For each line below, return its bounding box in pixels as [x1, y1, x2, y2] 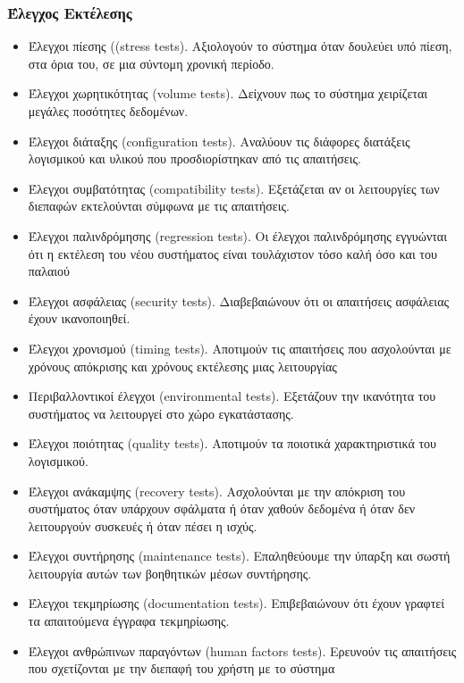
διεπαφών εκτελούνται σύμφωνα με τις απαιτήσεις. [28, 196, 290, 215]
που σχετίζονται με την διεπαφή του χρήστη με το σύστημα [28, 659, 335, 678]
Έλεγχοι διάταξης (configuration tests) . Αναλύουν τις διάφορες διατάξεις [28, 131, 410, 150]
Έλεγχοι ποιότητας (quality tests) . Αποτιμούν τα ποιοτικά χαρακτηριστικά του [28, 434, 437, 453]
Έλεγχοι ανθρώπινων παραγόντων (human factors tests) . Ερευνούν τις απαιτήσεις [28, 641, 457, 660]
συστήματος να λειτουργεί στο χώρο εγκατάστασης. [28, 404, 294, 422]
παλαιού [28, 262, 71, 280]
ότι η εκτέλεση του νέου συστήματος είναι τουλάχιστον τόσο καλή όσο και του [28, 244, 437, 262]
